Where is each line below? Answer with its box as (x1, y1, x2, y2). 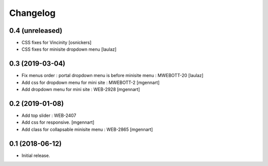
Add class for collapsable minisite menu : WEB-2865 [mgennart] (21, 126, 153, 132)
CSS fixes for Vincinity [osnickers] (21, 40, 92, 46)
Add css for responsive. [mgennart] (21, 119, 94, 125)
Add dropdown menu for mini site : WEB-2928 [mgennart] (21, 86, 140, 92)
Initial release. (21, 152, 50, 159)
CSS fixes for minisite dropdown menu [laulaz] (21, 46, 117, 52)
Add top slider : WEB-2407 (21, 112, 76, 119)
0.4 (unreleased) (9, 26, 63, 35)
